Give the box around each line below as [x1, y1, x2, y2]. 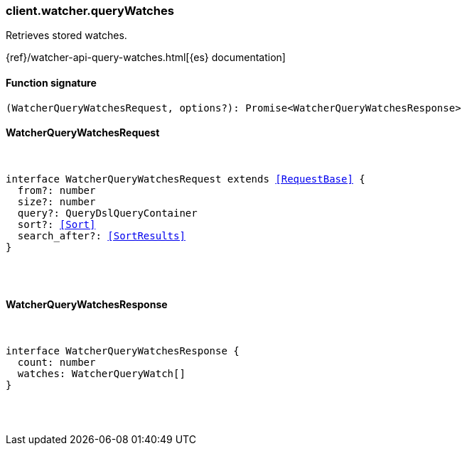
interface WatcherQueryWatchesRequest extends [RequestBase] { [6, 173, 365, 185]
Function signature [6, 76, 97, 89]
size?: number [17, 195, 96, 207]
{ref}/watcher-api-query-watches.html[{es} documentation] [6, 51, 286, 64]
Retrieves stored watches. [6, 29, 127, 42]
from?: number [17, 184, 96, 196]
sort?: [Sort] [17, 218, 96, 230]
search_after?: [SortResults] [17, 229, 186, 241]
